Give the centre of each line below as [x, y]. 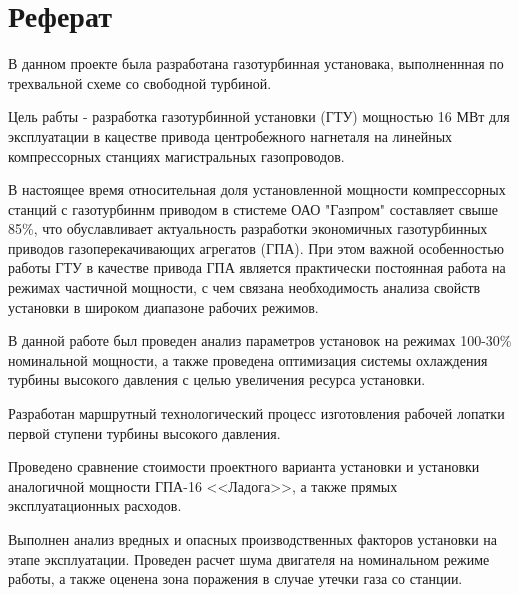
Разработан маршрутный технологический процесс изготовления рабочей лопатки [256, 413]
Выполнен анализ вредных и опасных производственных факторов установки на [253, 539]
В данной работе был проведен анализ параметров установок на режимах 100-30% [260, 340]
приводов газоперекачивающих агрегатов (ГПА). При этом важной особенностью [256, 247]
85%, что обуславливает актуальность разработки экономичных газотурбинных [248, 228]
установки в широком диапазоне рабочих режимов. [163, 306]
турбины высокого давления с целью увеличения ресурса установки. [217, 379]
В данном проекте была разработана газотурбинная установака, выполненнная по [256, 63]
